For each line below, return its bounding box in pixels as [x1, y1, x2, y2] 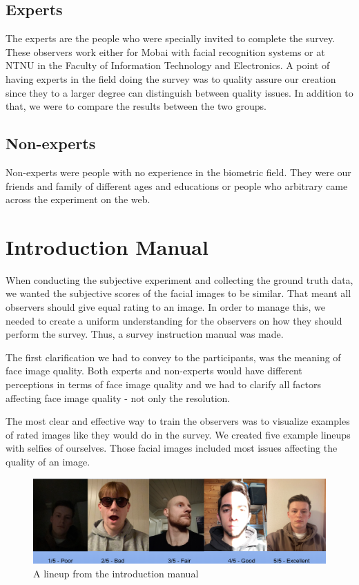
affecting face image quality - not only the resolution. [6, 390, 231, 405]
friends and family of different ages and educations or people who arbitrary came [6, 178, 348, 193]
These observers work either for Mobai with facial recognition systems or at [6, 44, 325, 59]
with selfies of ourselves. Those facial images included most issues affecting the [6, 441, 338, 455]
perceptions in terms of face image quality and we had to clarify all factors [6, 377, 321, 392]
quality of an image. [6, 454, 90, 468]
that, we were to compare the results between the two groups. [6, 99, 266, 113]
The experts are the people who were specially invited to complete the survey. [6, 31, 336, 46]
